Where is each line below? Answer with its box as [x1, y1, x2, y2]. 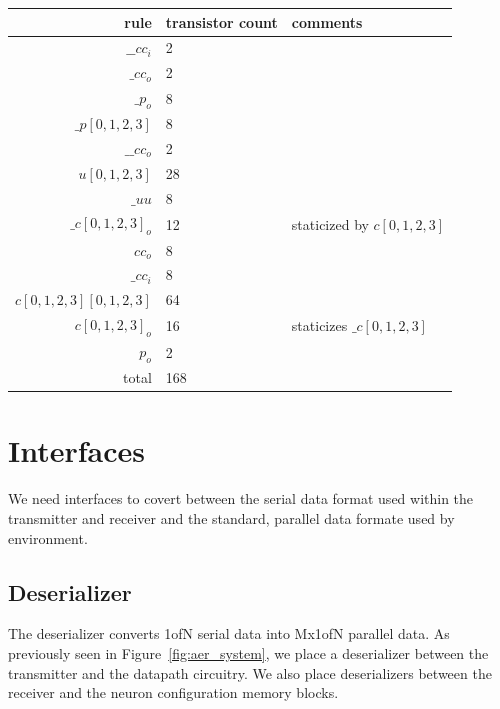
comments [291, 11, 363, 32]
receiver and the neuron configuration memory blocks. [8, 682, 339, 703]
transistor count [165, 11, 278, 32]
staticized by [291, 213, 369, 234]
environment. [8, 527, 88, 548]
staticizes [291, 315, 348, 336]
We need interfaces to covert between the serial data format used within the [8, 488, 474, 509]
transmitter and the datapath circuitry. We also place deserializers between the [8, 662, 492, 683]
